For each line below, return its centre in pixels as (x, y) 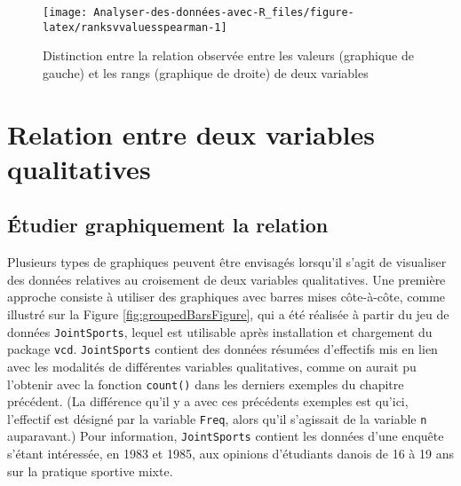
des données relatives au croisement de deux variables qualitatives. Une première (227, 279)
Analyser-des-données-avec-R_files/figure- (224, 12)
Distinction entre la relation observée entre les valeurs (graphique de (228, 55)
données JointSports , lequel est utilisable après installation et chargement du (220, 331)
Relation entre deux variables (191, 133)
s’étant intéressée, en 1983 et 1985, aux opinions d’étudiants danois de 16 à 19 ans (230, 454)
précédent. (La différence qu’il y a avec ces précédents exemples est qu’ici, (208, 401)
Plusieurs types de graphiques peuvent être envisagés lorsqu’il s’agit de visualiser (227, 262)
